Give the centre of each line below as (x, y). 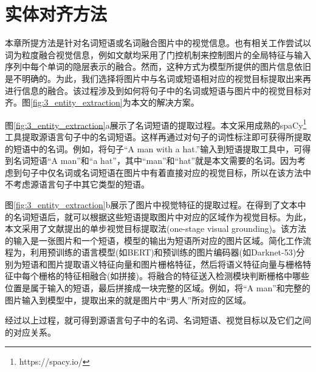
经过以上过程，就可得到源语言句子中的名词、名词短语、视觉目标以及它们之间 (158, 320)
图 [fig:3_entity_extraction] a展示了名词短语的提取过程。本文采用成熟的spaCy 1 (156, 124)
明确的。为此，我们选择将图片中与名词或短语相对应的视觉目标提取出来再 (166, 78)
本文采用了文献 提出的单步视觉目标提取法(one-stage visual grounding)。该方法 (156, 228)
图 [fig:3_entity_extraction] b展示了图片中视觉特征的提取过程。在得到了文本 (151, 204)
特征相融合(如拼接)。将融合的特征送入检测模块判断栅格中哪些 (187, 276)
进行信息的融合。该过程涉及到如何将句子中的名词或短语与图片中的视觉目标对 (158, 90)
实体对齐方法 (56, 14)
